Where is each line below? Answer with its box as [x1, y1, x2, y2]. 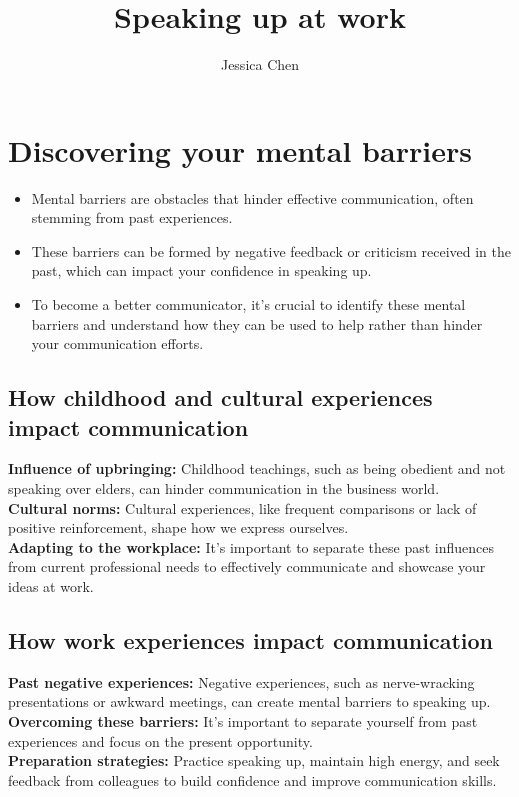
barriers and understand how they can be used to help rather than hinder [31, 313, 483, 334]
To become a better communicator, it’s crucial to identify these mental [31, 294, 466, 315]
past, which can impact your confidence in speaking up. [31, 260, 372, 281]
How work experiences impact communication [8, 624, 493, 655]
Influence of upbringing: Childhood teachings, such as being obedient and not [8, 458, 506, 479]
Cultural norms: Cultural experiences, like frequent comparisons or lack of [8, 497, 477, 518]
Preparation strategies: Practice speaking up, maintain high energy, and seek [8, 750, 500, 771]
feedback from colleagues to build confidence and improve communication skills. [8, 769, 497, 790]
